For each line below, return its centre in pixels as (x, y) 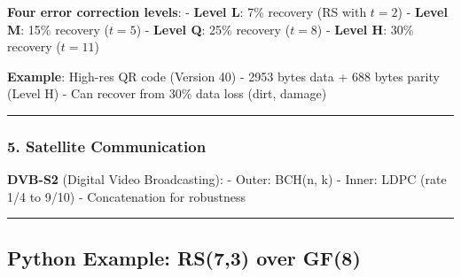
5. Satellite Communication (107, 146)
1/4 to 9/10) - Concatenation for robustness (127, 196)
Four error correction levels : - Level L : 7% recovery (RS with (187, 12)
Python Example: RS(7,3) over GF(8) (184, 257)
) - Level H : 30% (365, 29)
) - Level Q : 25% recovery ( (213, 29)
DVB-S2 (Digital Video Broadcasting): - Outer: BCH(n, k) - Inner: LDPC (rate (227, 179)
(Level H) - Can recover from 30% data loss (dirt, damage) (167, 93)
